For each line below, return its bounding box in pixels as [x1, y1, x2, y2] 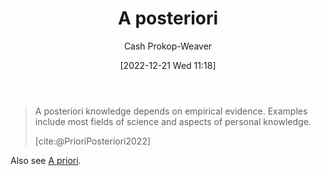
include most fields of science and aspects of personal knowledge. [34, 115, 312, 127]
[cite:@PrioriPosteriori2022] [34, 135, 152, 147]
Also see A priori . [10, 154, 82, 166]
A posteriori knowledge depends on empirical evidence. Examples [34, 105, 308, 117]
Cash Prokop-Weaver [123, 40, 213, 52]
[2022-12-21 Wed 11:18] [119, 59, 217, 71]
